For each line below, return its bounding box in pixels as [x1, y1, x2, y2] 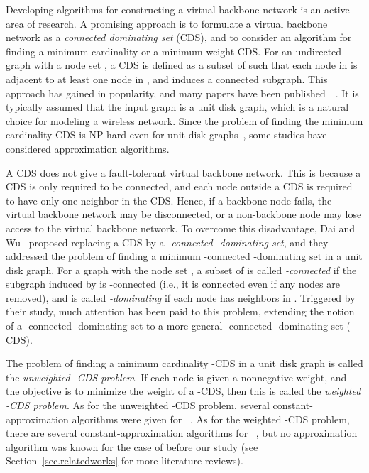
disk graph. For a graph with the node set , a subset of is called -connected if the [6, 262, 357, 277]
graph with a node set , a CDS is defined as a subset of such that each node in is [6, 58, 358, 72]
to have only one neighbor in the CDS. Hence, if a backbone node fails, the [6, 192, 332, 207]
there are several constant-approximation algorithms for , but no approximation [6, 425, 358, 440]
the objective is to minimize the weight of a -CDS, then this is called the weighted [6, 384, 361, 398]
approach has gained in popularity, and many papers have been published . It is [6, 85, 359, 100]
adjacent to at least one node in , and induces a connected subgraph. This [6, 71, 328, 86]
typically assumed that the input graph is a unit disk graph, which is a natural [6, 99, 349, 114]
